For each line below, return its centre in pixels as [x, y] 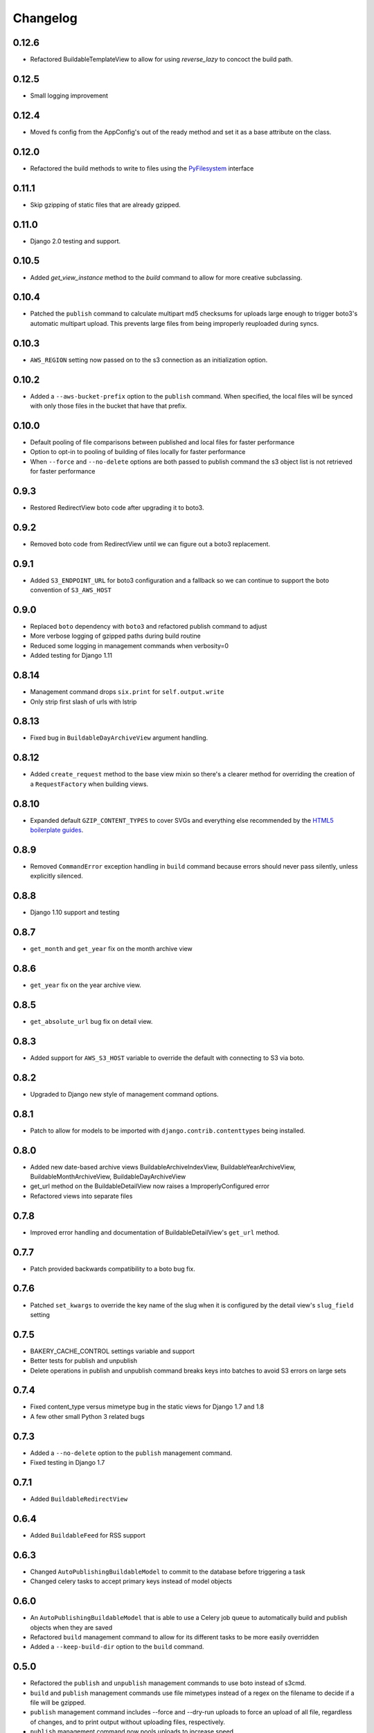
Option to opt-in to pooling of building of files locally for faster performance [138, 452]
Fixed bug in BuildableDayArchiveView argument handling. [119, 738]
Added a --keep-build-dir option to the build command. [117, 1647]
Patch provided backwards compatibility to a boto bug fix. [113, 1269]
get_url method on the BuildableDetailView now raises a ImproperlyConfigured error [150, 1186]
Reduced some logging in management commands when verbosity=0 [129, 645]
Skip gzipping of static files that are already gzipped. [106, 204]
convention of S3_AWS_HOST [71, 590]
